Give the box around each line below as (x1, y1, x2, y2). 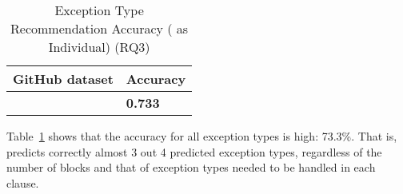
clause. (6, 174, 39, 191)
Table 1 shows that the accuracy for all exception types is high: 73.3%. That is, (6, 128, 397, 144)
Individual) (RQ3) (48, 38, 150, 56)
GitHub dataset (13, 69, 114, 88)
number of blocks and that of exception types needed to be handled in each (6, 159, 376, 176)
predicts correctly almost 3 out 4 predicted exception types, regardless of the (6, 143, 382, 160)
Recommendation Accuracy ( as (10, 19, 189, 38)
